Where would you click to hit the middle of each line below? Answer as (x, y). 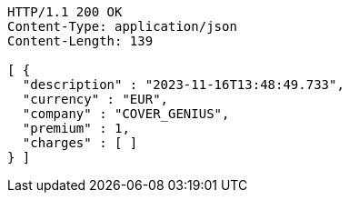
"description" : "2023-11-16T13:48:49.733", (183, 85)
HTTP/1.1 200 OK (65, 12)
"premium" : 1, (76, 128)
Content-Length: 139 (80, 41)
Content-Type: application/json (122, 26)
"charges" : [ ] (80, 143)
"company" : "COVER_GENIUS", (126, 114)
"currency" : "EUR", (95, 99)
